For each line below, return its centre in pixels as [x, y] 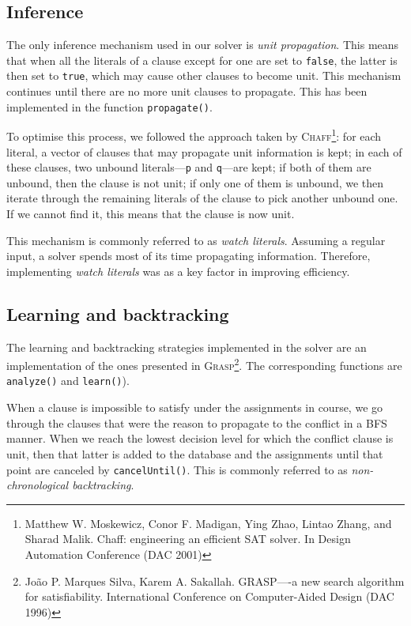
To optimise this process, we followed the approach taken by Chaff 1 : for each [194, 135]
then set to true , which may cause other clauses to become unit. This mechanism [204, 75]
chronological [38, 485]
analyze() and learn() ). [68, 381]
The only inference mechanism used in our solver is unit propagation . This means [203, 45]
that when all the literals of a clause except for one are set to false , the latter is [202, 60]
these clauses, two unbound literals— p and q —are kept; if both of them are [189, 167]
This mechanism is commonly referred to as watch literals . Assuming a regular [196, 240]
